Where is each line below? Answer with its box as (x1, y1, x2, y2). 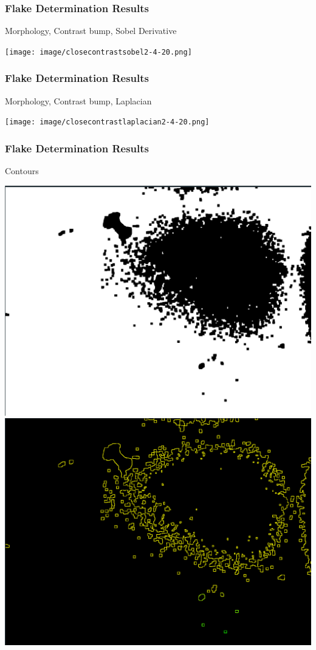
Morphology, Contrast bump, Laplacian (5, 94, 152, 107)
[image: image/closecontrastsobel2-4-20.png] (5, 47, 192, 56)
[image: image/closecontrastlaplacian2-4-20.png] (5, 118, 210, 127)
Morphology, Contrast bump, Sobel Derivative (5, 24, 177, 37)
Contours (5, 164, 39, 177)
